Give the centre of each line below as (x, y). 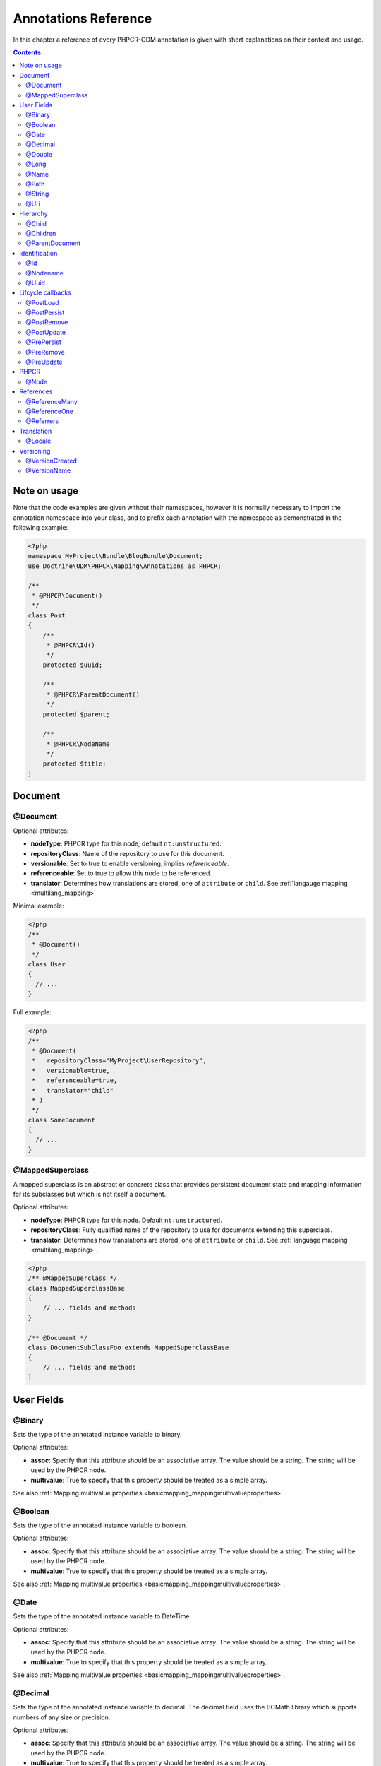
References (36, 391)
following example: (41, 528)
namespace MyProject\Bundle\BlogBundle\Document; (115, 556)
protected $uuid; (73, 665)
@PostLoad (42, 302)
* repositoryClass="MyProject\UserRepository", (120, 1061)
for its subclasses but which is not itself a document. (90, 1194)
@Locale (38, 441)
